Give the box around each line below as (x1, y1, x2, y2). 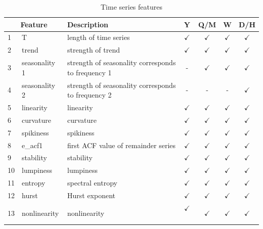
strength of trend (67, 44, 120, 55)
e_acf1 (22, 140, 43, 150)
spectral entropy (67, 177, 117, 188)
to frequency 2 (67, 89, 112, 100)
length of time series (67, 32, 130, 42)
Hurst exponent (67, 190, 116, 200)
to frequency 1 (67, 67, 112, 77)
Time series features (101, 2, 162, 12)
